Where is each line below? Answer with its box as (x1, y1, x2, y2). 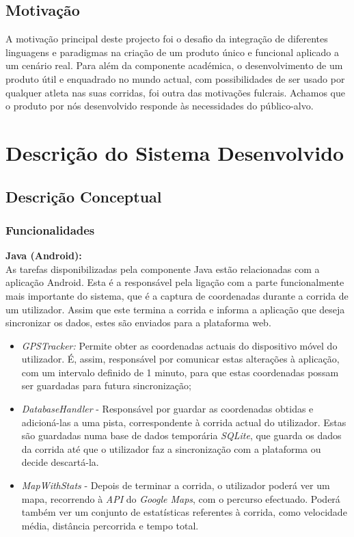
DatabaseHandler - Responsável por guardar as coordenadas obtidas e (21, 402, 314, 416)
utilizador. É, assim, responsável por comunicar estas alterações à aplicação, (21, 352, 340, 366)
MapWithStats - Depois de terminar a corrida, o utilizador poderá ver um (21, 478, 330, 493)
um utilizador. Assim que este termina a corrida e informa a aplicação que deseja (5, 302, 345, 316)
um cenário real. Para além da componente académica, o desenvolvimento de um (5, 58, 343, 73)
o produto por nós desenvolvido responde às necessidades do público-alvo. (5, 99, 314, 113)
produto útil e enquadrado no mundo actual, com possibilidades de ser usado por (5, 71, 345, 86)
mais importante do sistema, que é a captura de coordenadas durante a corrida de (5, 288, 349, 302)
